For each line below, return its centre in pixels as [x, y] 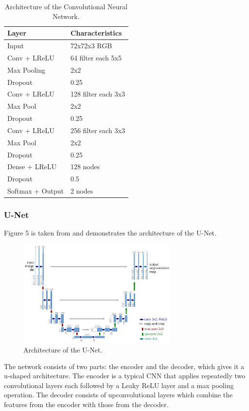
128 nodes [85, 166]
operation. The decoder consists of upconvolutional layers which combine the [118, 395]
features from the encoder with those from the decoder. [86, 404]
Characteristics [96, 33]
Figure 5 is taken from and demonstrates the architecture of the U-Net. [110, 233]
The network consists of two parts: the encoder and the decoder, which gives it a [124, 366]
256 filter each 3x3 [98, 130]
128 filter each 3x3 [98, 94]
